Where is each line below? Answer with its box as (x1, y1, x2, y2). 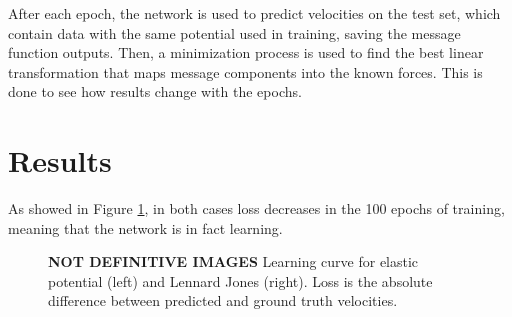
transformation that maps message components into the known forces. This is (8, 61, 483, 82)
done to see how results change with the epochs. (8, 81, 302, 102)
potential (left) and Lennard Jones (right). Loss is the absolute (48, 270, 433, 291)
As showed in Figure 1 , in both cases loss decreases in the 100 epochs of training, (8, 198, 505, 219)
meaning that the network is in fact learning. (8, 217, 283, 238)
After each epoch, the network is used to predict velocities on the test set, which (8, 3, 501, 23)
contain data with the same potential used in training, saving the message (8, 22, 461, 43)
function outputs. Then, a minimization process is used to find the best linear (8, 42, 484, 63)
